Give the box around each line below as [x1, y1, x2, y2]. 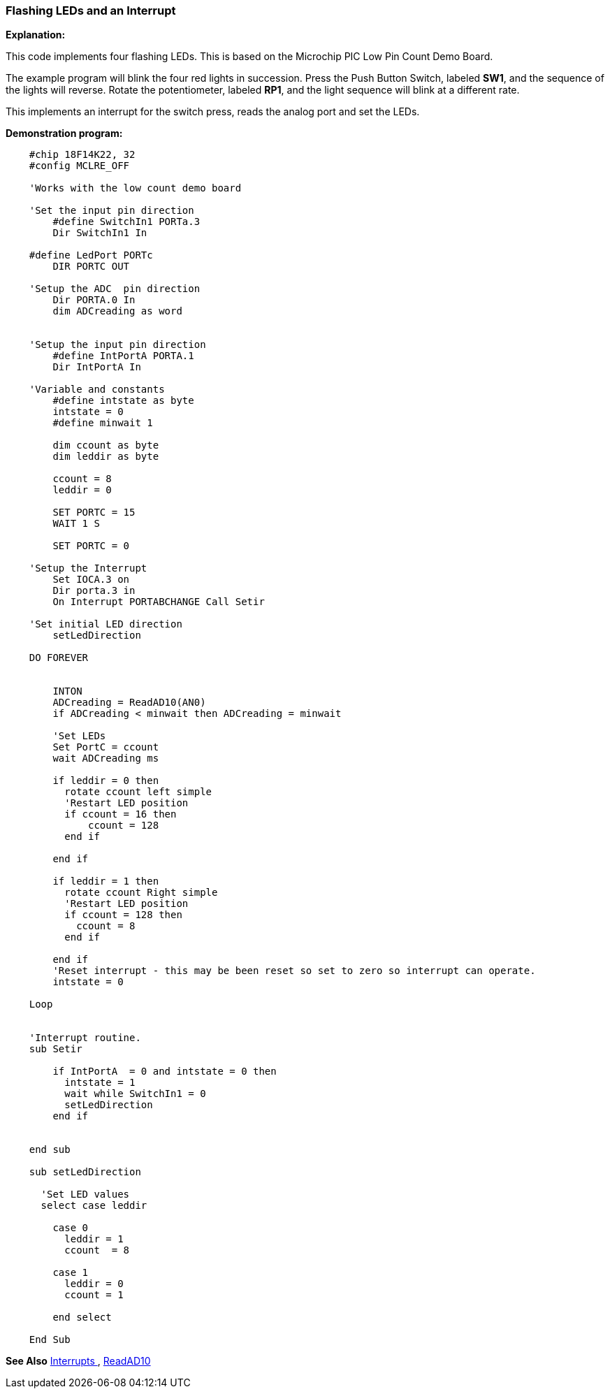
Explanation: [6, 29, 66, 41]
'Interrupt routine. [29, 1032, 141, 1044]
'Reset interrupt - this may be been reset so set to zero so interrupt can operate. [52, 965, 536, 977]
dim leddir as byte [52, 451, 159, 463]
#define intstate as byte [52, 395, 194, 407]
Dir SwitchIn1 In [52, 227, 147, 239]
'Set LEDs [52, 730, 106, 742]
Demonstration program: [6, 127, 123, 140]
